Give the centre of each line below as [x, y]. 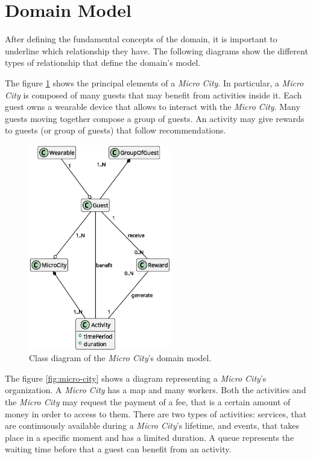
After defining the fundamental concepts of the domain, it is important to [141, 39]
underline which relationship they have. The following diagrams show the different [156, 50]
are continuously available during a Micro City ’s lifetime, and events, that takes [152, 425]
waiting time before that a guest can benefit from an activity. [118, 449]
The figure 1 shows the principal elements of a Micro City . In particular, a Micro [154, 82]
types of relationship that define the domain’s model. [103, 63]
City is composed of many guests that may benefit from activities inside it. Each [153, 95]
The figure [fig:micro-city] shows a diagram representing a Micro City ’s [136, 378]
